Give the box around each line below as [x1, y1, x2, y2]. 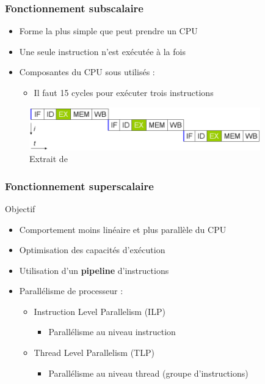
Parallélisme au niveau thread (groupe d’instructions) [48, 366, 249, 379]
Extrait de [29, 152, 68, 165]
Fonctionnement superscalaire [5, 178, 154, 193]
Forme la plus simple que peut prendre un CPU [19, 24, 198, 37]
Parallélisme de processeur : [19, 284, 123, 297]
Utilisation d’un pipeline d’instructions [19, 264, 169, 276]
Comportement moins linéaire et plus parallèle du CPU [19, 223, 227, 235]
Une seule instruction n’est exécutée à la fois [19, 45, 186, 57]
